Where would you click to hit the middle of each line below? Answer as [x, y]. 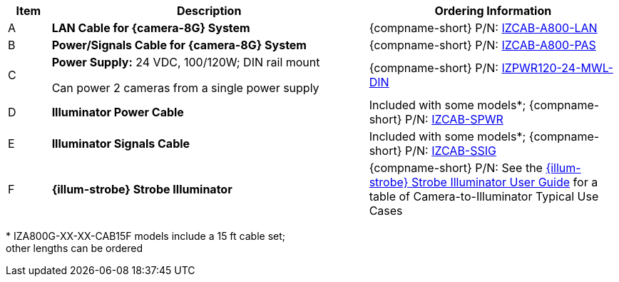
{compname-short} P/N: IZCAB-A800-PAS [482, 45]
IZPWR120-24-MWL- [557, 68]
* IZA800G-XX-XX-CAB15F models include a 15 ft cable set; [146, 236]
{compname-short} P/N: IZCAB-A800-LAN [483, 28]
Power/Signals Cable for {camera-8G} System [179, 45]
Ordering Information [493, 11]
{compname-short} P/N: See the [456, 168]
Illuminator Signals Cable [121, 143]
